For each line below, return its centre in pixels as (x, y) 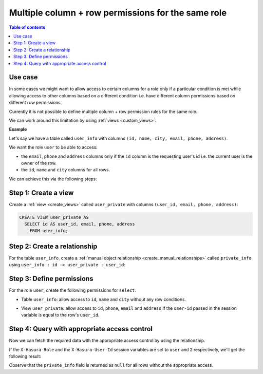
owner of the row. (39, 163)
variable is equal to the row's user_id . (60, 315)
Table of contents (27, 27)
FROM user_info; (49, 231)
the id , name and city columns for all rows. (66, 170)
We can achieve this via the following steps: (53, 179)
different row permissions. (35, 103)
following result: (25, 356)
